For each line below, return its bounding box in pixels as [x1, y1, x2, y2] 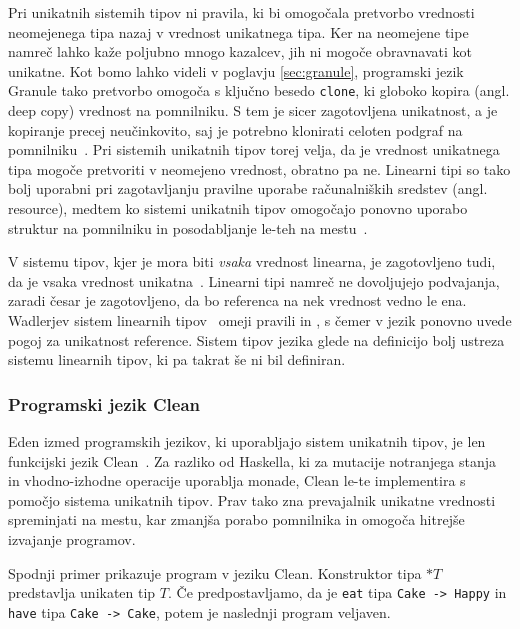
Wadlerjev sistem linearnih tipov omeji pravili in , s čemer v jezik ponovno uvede [8, 309, 512, 330]
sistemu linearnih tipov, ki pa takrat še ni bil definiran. [8, 349, 346, 370]
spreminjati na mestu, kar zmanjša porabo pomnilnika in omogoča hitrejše [8, 509, 465, 530]
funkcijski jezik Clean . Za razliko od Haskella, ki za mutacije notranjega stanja [8, 450, 496, 471]
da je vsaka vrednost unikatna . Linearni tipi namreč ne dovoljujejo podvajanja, [8, 270, 500, 291]
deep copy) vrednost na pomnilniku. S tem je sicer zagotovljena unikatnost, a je [8, 100, 498, 121]
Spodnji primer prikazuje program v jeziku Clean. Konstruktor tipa [8, 562, 422, 583]
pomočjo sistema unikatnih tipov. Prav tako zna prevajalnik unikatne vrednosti [8, 489, 496, 510]
